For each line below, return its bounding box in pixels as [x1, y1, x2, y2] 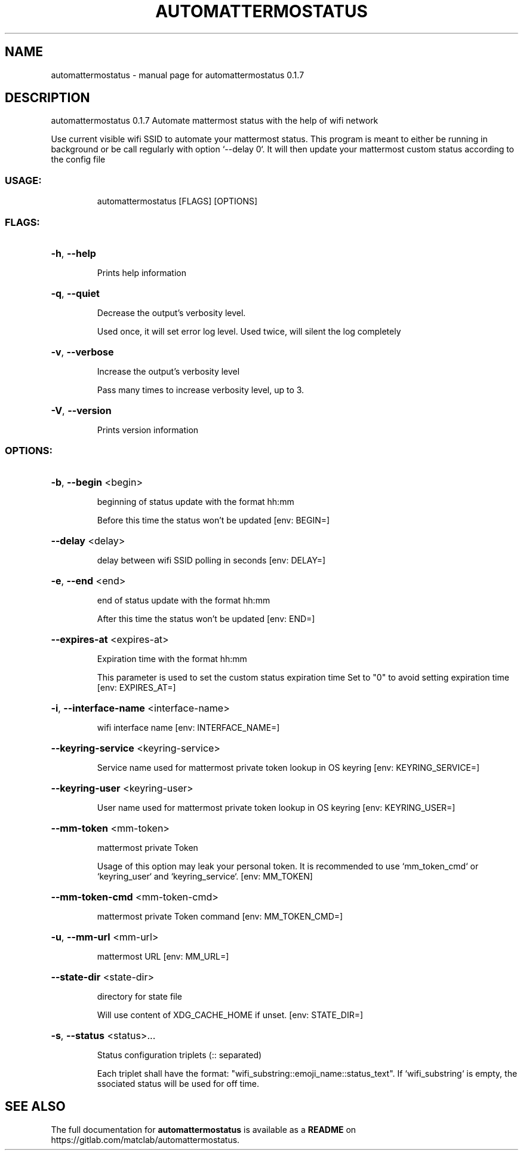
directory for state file [97, 991, 183, 1001]
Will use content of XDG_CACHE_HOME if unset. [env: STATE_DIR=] [97, 1009, 364, 1020]
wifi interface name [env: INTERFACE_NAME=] [97, 722, 280, 733]
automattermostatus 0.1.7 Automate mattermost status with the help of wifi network [51, 115, 379, 126]
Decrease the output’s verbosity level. [97, 307, 246, 318]
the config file [51, 154, 106, 165]
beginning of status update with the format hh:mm [97, 496, 294, 507]
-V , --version [51, 404, 112, 416]
